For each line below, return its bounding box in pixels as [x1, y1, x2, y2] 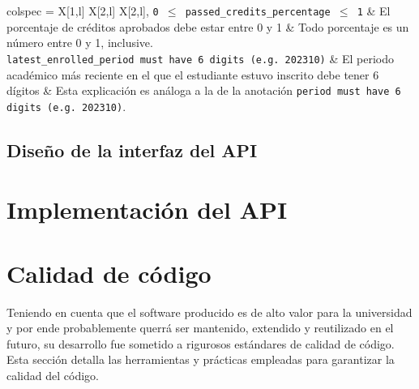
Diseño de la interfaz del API [6, 137, 258, 162]
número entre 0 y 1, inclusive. [6, 34, 153, 51]
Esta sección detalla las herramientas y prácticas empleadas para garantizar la [6, 351, 395, 368]
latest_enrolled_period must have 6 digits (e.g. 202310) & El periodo [6, 49, 394, 66]
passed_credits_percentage [185, 6, 331, 18]
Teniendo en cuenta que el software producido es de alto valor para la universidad [6, 303, 413, 320]
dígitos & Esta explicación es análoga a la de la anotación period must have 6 [6, 82, 401, 99]
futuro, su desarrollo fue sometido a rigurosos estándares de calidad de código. [6, 335, 395, 352]
